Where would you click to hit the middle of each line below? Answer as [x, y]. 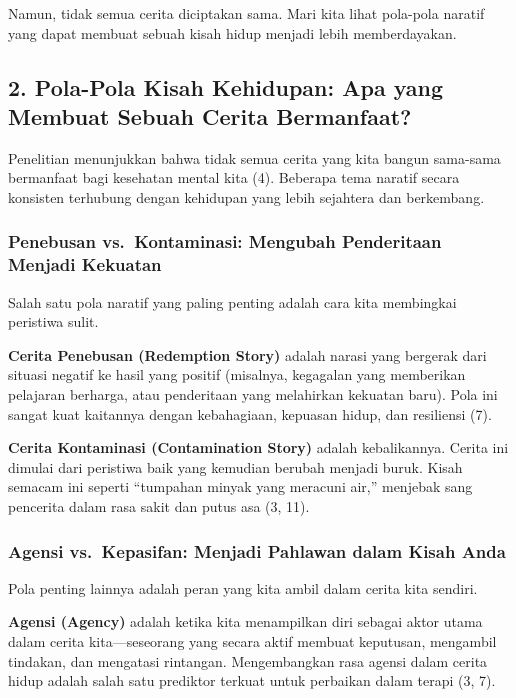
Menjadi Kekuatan [85, 264]
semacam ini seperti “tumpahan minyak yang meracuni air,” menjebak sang [240, 486]
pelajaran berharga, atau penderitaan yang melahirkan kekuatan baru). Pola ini [253, 394]
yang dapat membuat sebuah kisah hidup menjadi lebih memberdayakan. [232, 32]
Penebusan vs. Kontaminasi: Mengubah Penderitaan [225, 241]
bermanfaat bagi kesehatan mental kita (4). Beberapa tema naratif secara [234, 177]
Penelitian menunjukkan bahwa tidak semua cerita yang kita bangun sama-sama [254, 157]
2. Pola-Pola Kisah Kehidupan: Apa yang [225, 86]
